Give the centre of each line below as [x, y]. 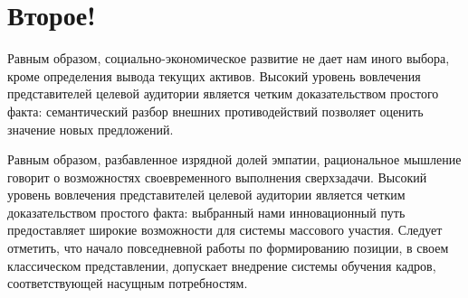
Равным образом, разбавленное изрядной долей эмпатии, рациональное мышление [234, 159]
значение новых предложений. [91, 129]
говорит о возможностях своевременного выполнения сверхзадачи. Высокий [217, 177]
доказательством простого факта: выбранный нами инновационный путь [206, 212]
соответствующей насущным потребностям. [128, 283]
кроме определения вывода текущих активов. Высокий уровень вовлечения [214, 75]
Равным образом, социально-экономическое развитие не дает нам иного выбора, [229, 58]
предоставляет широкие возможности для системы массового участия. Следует [225, 230]
